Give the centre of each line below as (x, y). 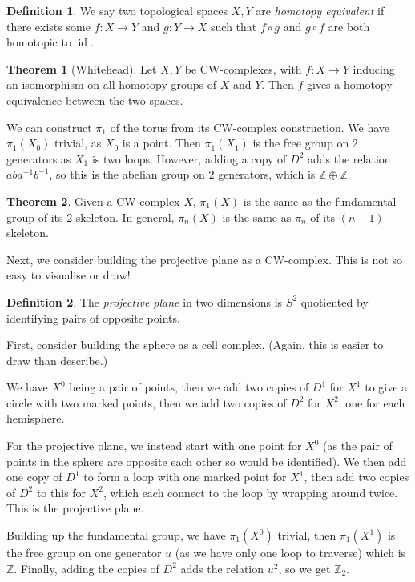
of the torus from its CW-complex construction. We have (250, 127)
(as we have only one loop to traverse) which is (290, 553)
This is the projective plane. (75, 508)
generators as (39, 158)
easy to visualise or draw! (68, 275)
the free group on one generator (84, 553)
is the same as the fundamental (320, 201)
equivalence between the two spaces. (95, 100)
